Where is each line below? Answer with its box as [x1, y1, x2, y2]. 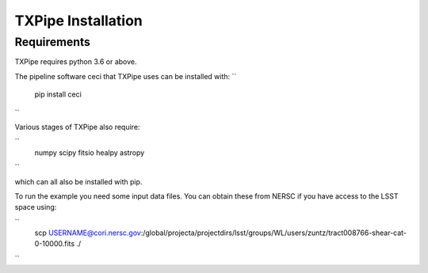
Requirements [14, 35, 91, 49]
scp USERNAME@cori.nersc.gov [34, 228, 142, 237]
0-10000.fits [34, 239, 75, 248]
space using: [14, 203, 57, 212]
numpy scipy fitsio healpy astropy [34, 147, 145, 157]
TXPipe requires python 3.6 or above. [14, 57, 137, 66]
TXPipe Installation [14, 12, 143, 29]
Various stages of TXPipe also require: [14, 122, 140, 131]
